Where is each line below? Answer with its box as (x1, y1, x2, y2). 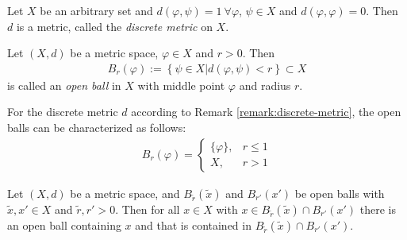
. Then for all (115, 200, 180, 217)
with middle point (137, 76, 225, 93)
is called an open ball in (7, 76, 121, 93)
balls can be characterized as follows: (7, 119, 186, 135)
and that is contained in (135, 216, 251, 233)
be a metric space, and (70, 184, 180, 201)
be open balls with (294, 184, 385, 201)
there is (359, 200, 397, 217)
